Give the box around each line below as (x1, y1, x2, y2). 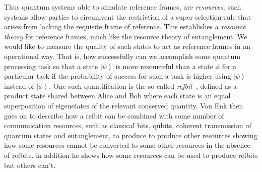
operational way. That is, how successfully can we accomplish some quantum (4, 50, 241, 61)
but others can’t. (4, 159, 56, 170)
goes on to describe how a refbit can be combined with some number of (4, 110, 224, 121)
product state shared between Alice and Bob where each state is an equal (4, 90, 231, 101)
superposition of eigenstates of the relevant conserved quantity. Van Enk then (4, 100, 243, 110)
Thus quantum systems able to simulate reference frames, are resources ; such (4, 2, 241, 12)
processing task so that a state (4, 61, 98, 71)
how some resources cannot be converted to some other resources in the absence (4, 140, 250, 150)
